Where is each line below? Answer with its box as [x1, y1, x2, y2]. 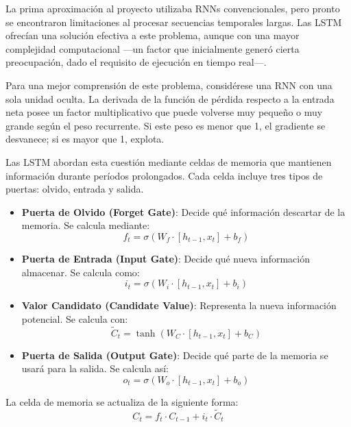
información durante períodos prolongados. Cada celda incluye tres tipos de [5, 168, 323, 182]
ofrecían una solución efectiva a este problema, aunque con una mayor [5, 28, 300, 42]
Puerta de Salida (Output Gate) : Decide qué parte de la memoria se [21, 347, 328, 362]
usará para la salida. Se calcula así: [21, 361, 169, 376]
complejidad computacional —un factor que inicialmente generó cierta [5, 41, 300, 56]
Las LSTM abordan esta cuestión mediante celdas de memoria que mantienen [5, 154, 332, 169]
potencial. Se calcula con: [21, 311, 128, 326]
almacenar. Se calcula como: [21, 265, 140, 279]
